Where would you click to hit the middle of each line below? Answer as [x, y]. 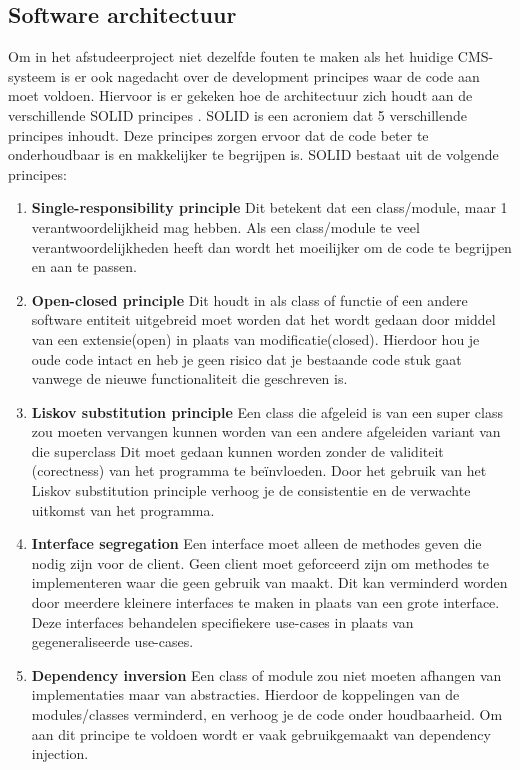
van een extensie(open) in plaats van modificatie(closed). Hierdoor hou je [255, 338]
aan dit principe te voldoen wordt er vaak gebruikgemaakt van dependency [261, 733]
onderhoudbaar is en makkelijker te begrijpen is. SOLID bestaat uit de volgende [253, 154]
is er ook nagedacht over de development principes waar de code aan [270, 75]
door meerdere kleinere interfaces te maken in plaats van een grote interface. [265, 602]
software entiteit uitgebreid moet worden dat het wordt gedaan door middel [263, 319]
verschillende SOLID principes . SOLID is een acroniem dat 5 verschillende [237, 114]
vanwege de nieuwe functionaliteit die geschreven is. [189, 378]
